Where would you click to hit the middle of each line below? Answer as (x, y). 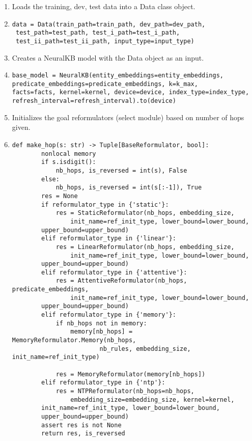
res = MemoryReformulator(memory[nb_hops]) (131, 374)
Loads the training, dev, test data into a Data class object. (104, 6)
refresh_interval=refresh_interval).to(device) (94, 101)
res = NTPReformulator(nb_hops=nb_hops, (125, 391)
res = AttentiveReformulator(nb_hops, (121, 281)
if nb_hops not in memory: (101, 323)
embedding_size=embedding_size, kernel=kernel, (152, 399)
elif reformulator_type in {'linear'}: (109, 239)
